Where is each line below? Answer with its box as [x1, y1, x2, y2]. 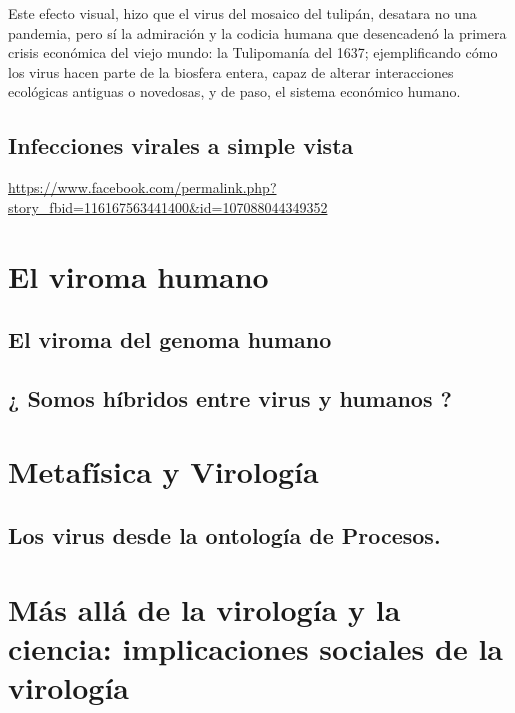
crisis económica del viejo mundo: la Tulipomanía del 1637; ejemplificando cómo [8, 42, 498, 63]
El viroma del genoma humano [8, 324, 332, 355]
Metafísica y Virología [8, 451, 319, 492]
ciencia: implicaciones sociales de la [8, 627, 504, 668]
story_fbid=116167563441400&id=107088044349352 [8, 196, 328, 217]
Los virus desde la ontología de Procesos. [8, 520, 441, 551]
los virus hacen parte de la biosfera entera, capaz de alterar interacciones [8, 61, 454, 82]
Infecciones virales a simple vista [8, 130, 354, 161]
